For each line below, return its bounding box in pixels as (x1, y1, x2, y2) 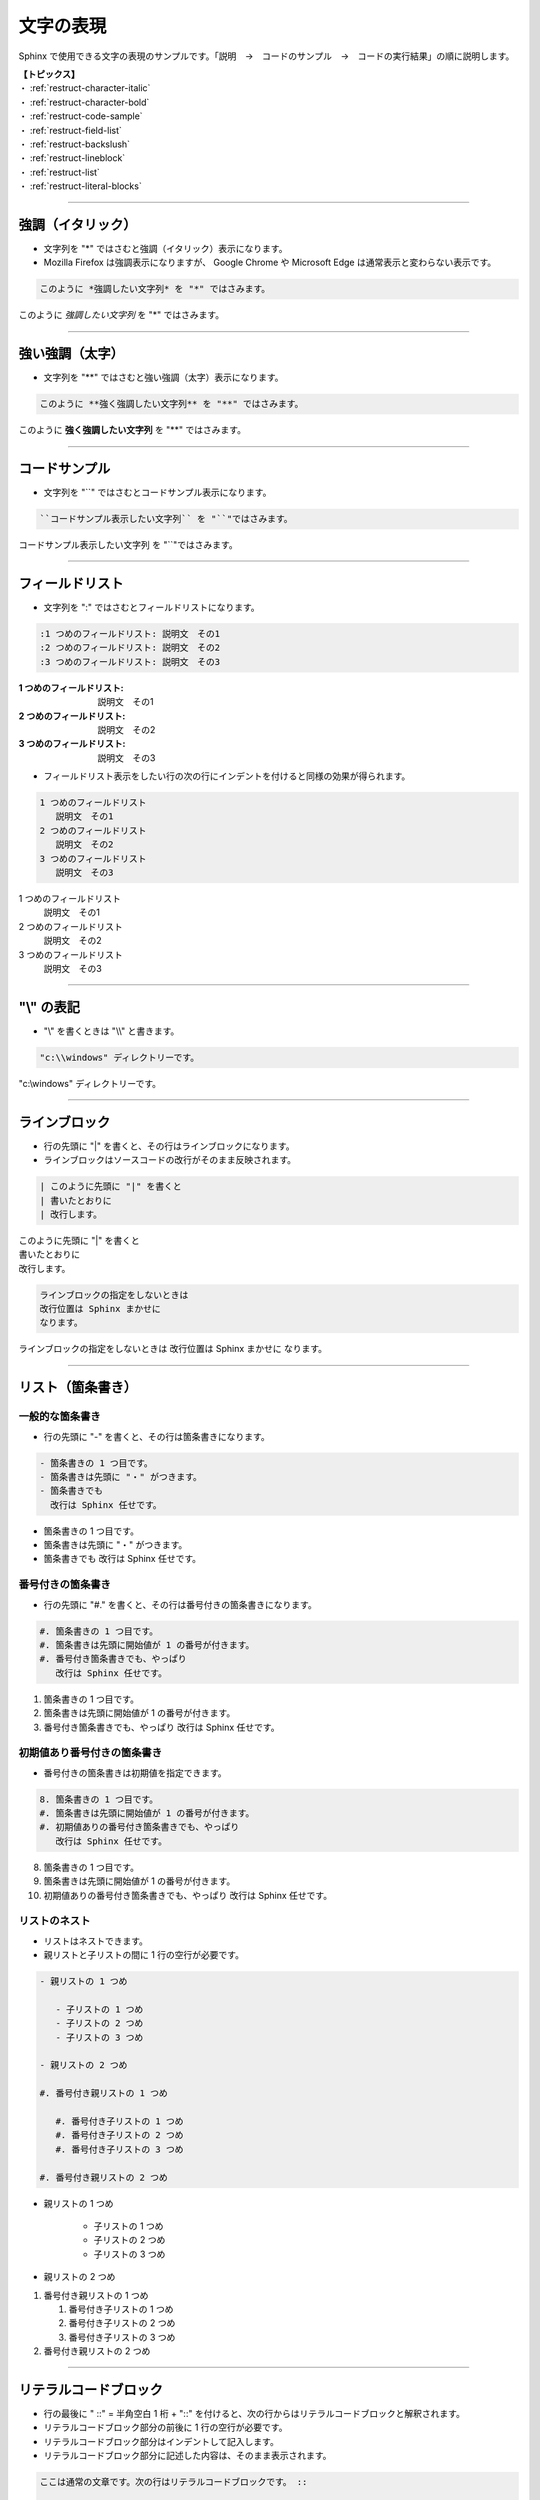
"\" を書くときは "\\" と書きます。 (43, 1025, 180, 1037)
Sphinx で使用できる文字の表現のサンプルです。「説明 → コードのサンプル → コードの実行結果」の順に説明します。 (18, 50, 515, 62)
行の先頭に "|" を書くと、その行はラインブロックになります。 (43, 1140, 295, 1152)
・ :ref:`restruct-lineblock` (18, 152, 126, 164)
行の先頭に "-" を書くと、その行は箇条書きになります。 (43, 1430, 270, 1442)
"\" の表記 (18, 998, 80, 1015)
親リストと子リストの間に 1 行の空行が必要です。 (43, 1949, 245, 1961)
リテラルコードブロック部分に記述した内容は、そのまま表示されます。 (43, 2450, 332, 2462)
